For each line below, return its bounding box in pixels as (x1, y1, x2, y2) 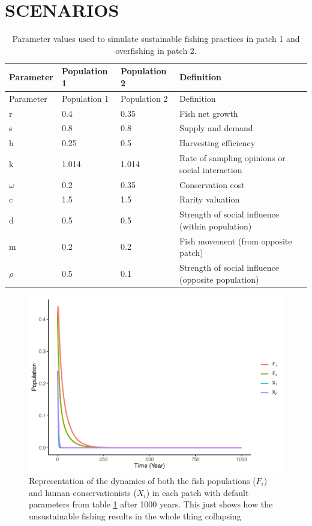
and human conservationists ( (29, 486, 137, 498)
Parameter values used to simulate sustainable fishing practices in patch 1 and (12, 32, 300, 45)
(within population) (179, 219, 252, 232)
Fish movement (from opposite (179, 234, 292, 247)
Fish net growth (179, 107, 238, 119)
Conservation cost (179, 178, 245, 191)
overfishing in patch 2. (115, 44, 197, 56)
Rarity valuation (179, 193, 240, 205)
